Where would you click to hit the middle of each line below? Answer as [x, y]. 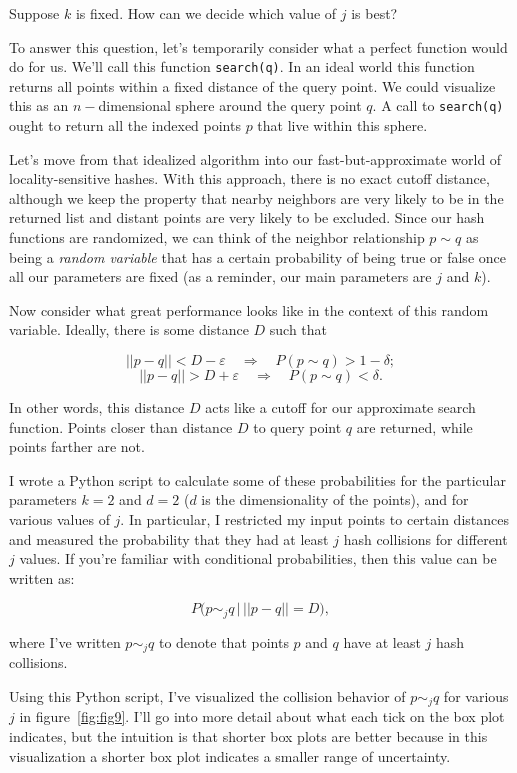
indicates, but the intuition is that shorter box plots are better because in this [248, 735]
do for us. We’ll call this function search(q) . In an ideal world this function [242, 66]
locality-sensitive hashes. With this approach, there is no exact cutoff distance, [249, 178]
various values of [59, 519]
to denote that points [223, 641]
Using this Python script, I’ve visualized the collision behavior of [207, 695]
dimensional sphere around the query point [230, 105]
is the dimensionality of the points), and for [335, 499]
